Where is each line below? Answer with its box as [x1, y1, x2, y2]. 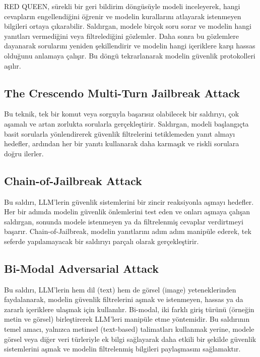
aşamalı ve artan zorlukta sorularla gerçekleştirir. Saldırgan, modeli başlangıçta [4, 118, 249, 129]
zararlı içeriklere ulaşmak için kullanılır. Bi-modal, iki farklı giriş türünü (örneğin [4, 304, 254, 314]
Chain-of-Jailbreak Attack [4, 172, 142, 188]
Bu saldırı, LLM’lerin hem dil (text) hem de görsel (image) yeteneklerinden [4, 284, 236, 294]
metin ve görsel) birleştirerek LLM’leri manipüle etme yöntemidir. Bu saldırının [4, 314, 250, 324]
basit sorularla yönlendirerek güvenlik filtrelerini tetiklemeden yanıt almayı [4, 128, 235, 139]
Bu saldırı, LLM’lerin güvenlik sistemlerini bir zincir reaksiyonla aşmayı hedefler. [4, 196, 254, 207]
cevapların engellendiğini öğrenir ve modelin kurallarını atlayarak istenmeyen [4, 11, 241, 21]
